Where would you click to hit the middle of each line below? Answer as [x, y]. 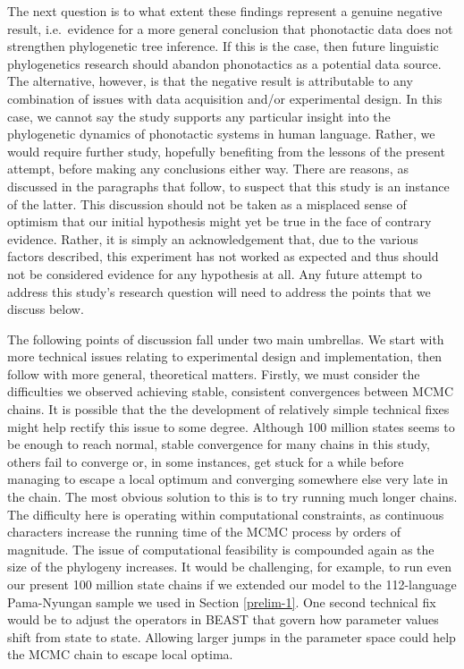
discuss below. [46, 309]
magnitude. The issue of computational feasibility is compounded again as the [221, 549]
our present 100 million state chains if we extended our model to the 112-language [232, 584]
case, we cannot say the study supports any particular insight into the [199, 116]
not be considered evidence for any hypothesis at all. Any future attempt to [215, 273]
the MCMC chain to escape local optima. [120, 654]
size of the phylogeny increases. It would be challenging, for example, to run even [229, 567]
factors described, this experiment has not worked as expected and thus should [223, 256]
